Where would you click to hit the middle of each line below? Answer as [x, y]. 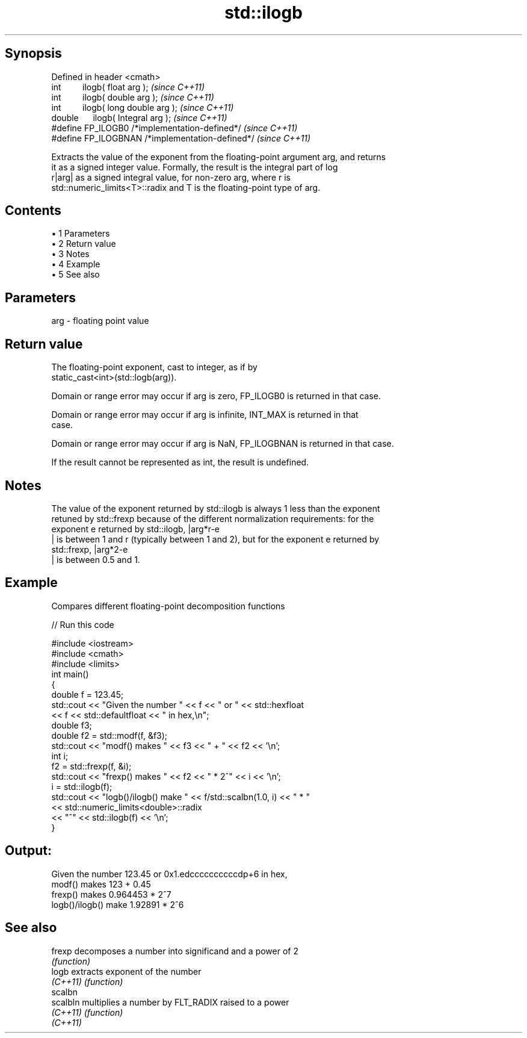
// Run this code [83, 624]
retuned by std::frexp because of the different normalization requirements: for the [213, 518]
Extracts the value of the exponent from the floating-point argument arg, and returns [219, 157]
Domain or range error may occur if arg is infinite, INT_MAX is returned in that [205, 415]
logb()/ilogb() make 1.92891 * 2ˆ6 [118, 904]
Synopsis [33, 54]
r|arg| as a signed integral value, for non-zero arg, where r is [171, 177]
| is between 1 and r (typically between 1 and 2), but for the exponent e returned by [215, 539]
